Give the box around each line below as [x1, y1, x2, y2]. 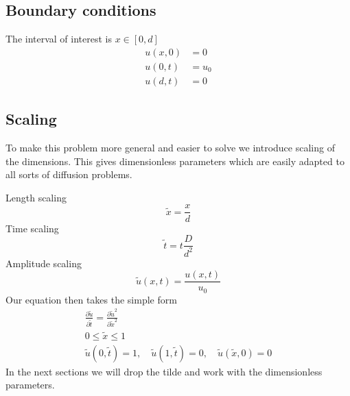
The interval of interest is [5, 32, 112, 46]
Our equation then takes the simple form [5, 292, 177, 306]
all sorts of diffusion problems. [5, 167, 132, 182]
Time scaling [5, 221, 59, 235]
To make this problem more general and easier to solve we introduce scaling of [5, 140, 335, 155]
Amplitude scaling [5, 256, 82, 270]
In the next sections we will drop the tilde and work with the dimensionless [5, 364, 323, 378]
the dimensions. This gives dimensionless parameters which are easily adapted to [5, 153, 345, 168]
